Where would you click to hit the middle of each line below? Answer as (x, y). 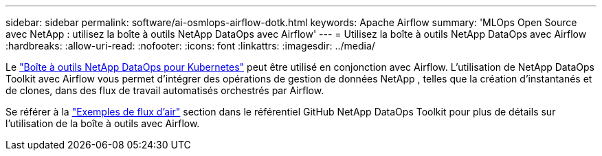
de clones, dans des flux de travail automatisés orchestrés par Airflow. (165, 90)
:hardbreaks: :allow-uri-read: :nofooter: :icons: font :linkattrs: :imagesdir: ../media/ (190, 46)
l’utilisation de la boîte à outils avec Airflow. (103, 123)
